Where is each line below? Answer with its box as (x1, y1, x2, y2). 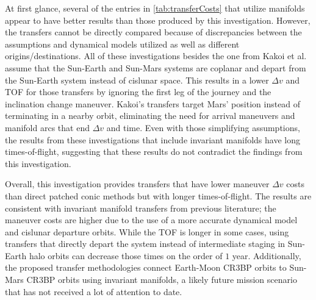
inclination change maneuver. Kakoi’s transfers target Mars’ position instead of (5, 97, 301, 110)
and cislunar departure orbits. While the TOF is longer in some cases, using (5, 225, 289, 238)
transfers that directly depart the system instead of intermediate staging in (5, 237, 285, 250)
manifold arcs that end (5, 121, 90, 134)
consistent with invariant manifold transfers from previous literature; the (5, 201, 276, 214)
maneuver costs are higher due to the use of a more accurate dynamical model (5, 213, 298, 226)
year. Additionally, (232, 249, 301, 262)
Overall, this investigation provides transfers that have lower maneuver (5, 177, 270, 190)
